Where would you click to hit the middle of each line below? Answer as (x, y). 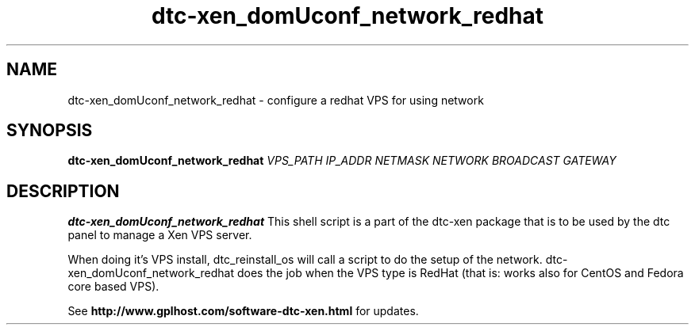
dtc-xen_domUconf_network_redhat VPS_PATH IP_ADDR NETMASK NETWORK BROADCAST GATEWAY (342, 161)
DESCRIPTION (63, 191)
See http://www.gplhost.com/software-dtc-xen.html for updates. (243, 311)
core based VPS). (113, 287)
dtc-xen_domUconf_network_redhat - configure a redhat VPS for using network (276, 100)
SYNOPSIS (50, 131)
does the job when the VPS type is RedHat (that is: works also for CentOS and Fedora (460, 273)
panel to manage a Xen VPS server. (160, 235)
